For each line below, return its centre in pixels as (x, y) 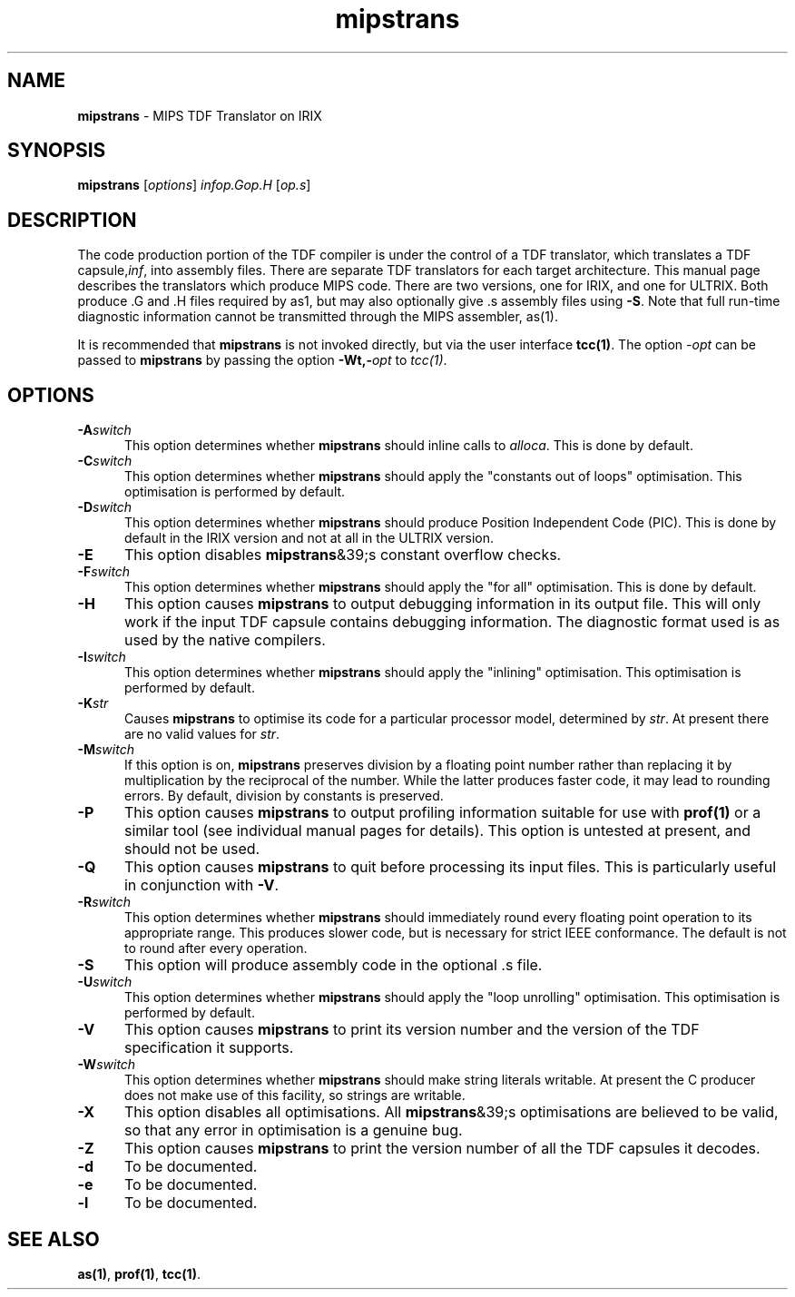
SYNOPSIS (57, 151)
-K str (93, 703)
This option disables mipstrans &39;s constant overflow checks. (343, 555)
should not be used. (192, 849)
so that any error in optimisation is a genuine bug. (293, 1130)
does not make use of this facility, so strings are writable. (295, 1096)
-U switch (105, 982)
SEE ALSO (54, 1239)
